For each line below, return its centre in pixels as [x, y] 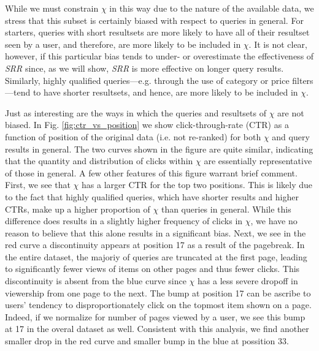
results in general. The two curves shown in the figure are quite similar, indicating [159, 149]
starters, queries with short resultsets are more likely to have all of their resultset [157, 32]
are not [291, 112]
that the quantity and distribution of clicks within [99, 161]
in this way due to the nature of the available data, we [212, 8]
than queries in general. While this [226, 209]
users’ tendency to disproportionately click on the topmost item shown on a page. [158, 305]
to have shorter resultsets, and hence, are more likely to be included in [165, 92]
